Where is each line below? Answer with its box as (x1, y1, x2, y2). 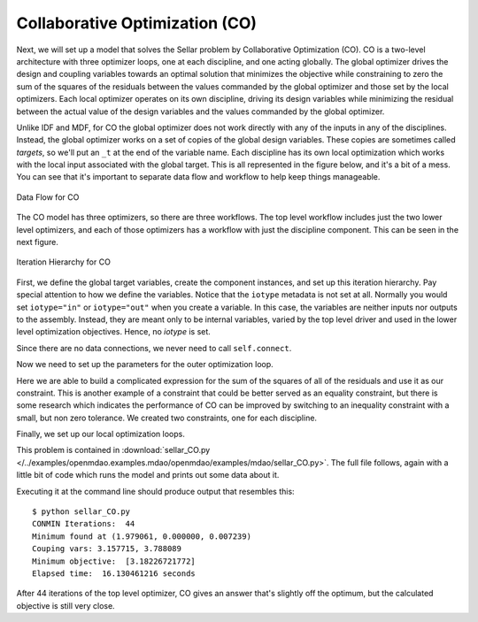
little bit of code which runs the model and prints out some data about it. (16, 470, 280, 480)
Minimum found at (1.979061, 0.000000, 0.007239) (32, 531, 252, 541)
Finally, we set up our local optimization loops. (16, 429, 185, 440)
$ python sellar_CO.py (32, 507, 131, 517)
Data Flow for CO (16, 191, 80, 203)
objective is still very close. (16, 600, 115, 610)
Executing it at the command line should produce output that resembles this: (16, 486, 296, 496)
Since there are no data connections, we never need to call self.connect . (16, 342, 292, 353)
